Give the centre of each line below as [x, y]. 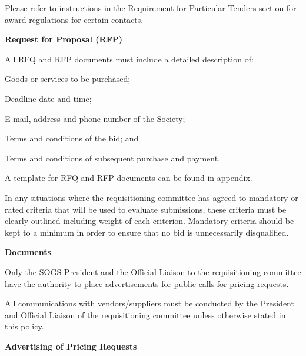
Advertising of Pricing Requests [71, 346]
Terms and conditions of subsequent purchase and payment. [113, 158]
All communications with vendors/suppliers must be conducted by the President [149, 303]
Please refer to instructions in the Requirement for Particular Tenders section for [151, 8]
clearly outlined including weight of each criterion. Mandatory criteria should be [149, 221]
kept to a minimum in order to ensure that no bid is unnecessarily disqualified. [147, 232]
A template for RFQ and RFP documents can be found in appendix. [129, 178]
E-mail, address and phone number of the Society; [95, 118]
